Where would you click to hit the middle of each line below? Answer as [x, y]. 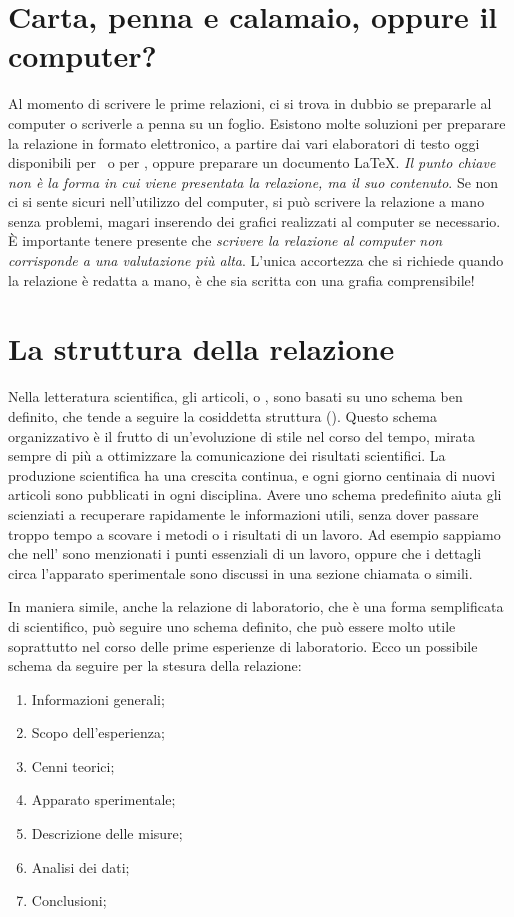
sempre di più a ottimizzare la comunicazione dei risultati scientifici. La [227, 455]
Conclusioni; [69, 900]
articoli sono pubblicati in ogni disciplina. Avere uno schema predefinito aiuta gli [255, 494]
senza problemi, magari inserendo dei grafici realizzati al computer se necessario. [254, 220]
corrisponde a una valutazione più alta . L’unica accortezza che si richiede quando [256, 260]
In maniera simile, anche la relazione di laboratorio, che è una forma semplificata [256, 606]
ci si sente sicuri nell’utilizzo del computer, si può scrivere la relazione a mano [246, 201]
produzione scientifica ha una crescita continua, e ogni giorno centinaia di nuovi [252, 474]
